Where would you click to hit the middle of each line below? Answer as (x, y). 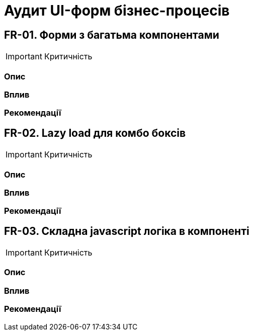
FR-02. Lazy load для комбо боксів (95, 133)
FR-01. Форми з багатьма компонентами (112, 35)
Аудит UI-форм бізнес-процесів (117, 11)
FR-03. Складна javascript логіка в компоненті (127, 231)
